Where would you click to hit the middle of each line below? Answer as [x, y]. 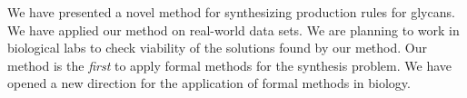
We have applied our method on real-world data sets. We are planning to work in [233, 29]
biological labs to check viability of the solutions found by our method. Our [217, 48]
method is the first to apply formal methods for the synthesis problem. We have [229, 65]
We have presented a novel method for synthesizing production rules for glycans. [231, 12]
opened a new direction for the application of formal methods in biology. [209, 83]
